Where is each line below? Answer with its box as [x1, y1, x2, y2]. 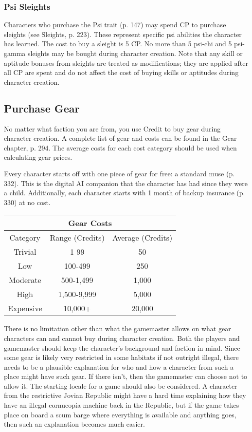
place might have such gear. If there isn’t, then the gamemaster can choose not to [4, 371, 248, 381]
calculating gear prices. [4, 152, 72, 162]
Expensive [8, 302, 42, 314]
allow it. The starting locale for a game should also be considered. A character [4, 380, 237, 391]
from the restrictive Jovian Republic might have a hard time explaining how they [4, 390, 246, 400]
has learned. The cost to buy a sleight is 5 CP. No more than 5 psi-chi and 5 [4, 38, 232, 49]
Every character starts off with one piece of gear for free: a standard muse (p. [4, 168, 235, 178]
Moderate [8, 274, 41, 286]
